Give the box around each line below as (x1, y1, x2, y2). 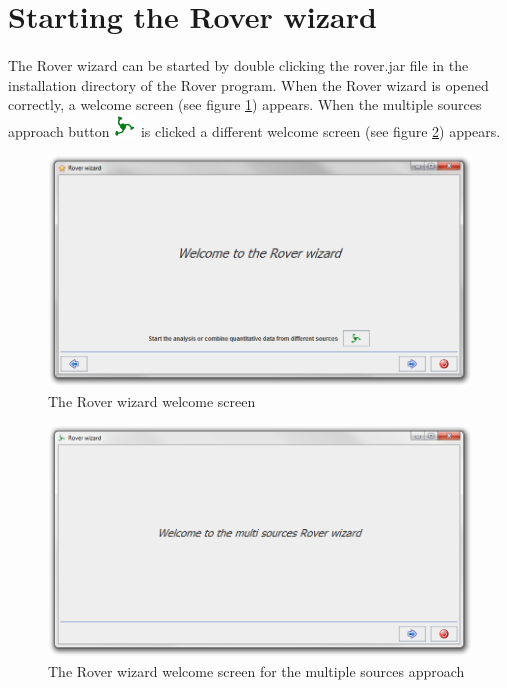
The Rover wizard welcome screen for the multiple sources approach (48, 660, 465, 681)
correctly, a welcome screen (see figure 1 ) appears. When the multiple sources (8, 94, 482, 115)
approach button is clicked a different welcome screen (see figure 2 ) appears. (8, 120, 501, 141)
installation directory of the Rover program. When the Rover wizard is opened (8, 74, 489, 95)
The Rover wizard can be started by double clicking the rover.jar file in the (8, 54, 469, 75)
